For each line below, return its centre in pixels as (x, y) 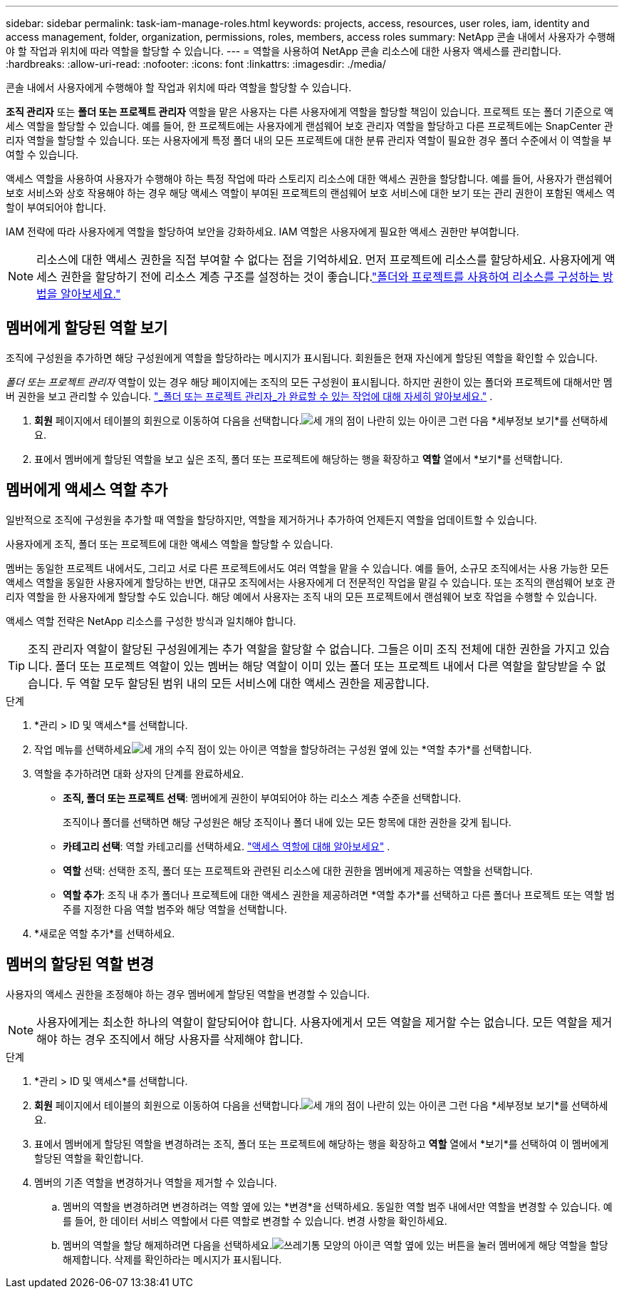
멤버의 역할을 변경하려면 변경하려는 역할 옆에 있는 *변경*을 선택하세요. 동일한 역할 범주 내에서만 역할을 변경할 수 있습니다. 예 (338, 1206)
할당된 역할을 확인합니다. (89, 1158)
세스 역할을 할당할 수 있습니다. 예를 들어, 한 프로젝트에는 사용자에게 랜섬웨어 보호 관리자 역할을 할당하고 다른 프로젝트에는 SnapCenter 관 (310, 126)
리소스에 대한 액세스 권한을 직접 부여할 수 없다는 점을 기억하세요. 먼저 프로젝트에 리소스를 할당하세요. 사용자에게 (319, 260)
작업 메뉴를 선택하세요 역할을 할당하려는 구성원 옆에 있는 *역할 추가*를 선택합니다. (283, 749)
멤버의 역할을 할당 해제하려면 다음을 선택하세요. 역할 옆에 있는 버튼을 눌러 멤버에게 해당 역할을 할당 (336, 1245)
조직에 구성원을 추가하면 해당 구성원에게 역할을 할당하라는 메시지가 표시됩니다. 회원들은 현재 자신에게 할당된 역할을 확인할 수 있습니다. (302, 357)
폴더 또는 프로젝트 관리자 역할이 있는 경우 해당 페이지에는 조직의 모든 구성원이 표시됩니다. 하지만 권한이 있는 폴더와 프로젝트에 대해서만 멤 (309, 382)
